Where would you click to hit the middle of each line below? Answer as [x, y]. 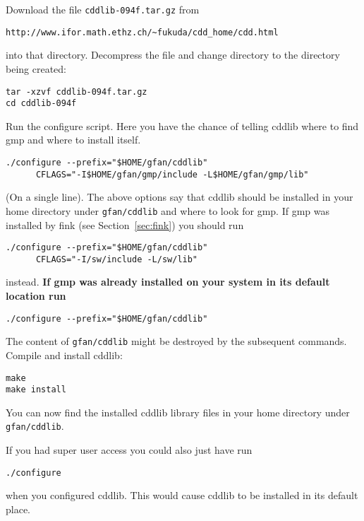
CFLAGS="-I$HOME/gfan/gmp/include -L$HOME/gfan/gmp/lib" [172, 174]
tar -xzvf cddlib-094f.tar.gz [77, 92]
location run [36, 296]
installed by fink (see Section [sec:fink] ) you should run [125, 224]
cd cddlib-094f [41, 104]
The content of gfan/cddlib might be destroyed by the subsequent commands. [176, 341]
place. [18, 509]
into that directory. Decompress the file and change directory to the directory [173, 55]
